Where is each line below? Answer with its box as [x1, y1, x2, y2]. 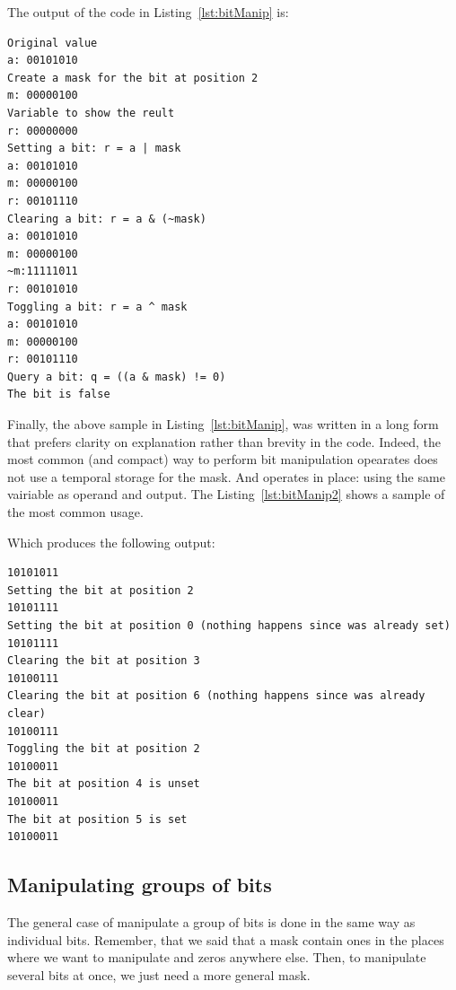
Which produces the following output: [7, 532, 215, 551]
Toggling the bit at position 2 [7, 742, 200, 756]
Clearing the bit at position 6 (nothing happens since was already [7, 689, 425, 703]
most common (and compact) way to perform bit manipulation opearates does [7, 450, 438, 469]
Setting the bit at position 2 [7, 583, 194, 597]
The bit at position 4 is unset [7, 777, 200, 791]
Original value [7, 36, 98, 49]
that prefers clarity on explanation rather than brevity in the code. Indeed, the [7, 432, 441, 451]
